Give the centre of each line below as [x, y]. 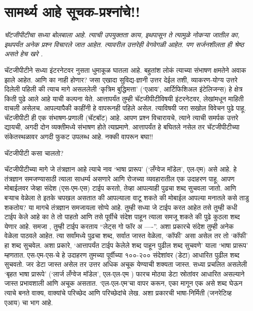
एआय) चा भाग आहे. [29, 302]
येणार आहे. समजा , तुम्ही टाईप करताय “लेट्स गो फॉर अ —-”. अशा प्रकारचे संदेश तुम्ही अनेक [119, 226]
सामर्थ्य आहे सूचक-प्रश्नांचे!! [72, 11]
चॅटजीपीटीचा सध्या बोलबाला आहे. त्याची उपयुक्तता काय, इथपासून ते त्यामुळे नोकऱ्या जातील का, [122, 35]
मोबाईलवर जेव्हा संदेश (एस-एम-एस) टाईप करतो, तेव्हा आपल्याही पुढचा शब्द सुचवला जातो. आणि [120, 188]
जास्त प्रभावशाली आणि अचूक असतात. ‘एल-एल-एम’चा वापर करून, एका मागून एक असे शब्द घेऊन [124, 283]
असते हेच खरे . [24, 54]
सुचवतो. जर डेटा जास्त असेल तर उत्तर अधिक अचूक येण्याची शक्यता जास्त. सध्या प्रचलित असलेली [126, 264]
